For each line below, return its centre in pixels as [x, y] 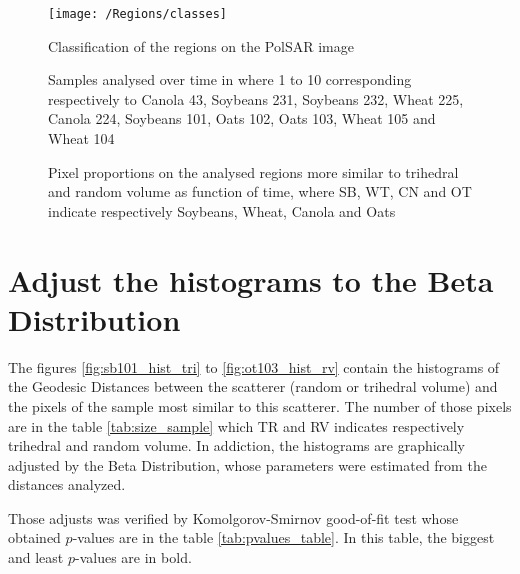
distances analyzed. [67, 484]
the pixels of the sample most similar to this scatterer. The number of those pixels [260, 405]
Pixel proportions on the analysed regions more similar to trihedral [253, 171]
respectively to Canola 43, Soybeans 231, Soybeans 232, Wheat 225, [256, 98]
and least [36, 557]
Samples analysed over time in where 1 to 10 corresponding [230, 79]
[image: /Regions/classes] [137, 14]
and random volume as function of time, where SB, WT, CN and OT [260, 191]
